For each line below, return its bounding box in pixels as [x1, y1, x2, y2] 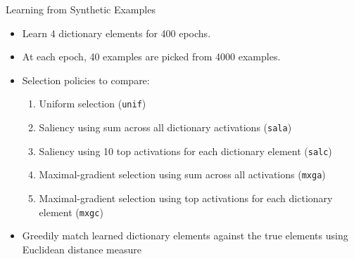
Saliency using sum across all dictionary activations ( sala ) [39, 120, 292, 135]
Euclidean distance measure [22, 241, 141, 256]
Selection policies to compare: [22, 72, 150, 87]
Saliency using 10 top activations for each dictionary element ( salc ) [39, 143, 332, 158]
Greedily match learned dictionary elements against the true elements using [22, 228, 348, 243]
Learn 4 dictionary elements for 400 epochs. [22, 25, 211, 40]
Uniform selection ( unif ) [39, 96, 146, 111]
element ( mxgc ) [39, 204, 103, 219]
